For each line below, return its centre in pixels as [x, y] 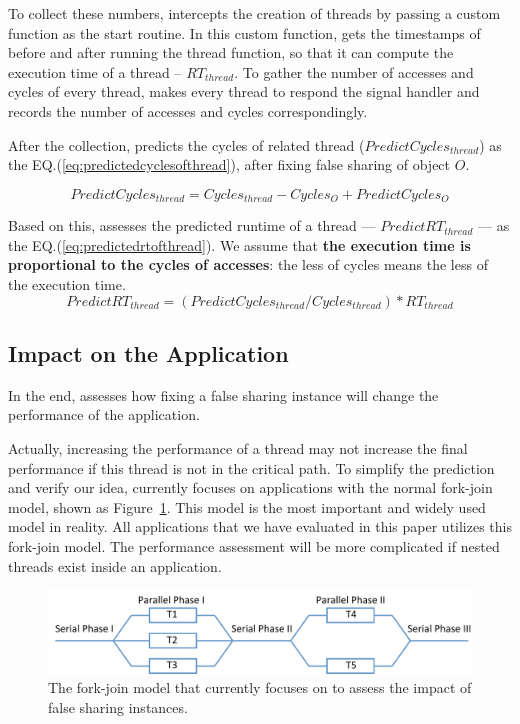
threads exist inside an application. [115, 565]
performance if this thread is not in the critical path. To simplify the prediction [251, 467]
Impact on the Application [148, 352]
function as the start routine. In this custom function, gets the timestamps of [244, 32]
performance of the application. [104, 414]
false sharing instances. [118, 706]
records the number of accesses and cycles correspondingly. [188, 110]
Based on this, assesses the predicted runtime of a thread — [192, 225]
